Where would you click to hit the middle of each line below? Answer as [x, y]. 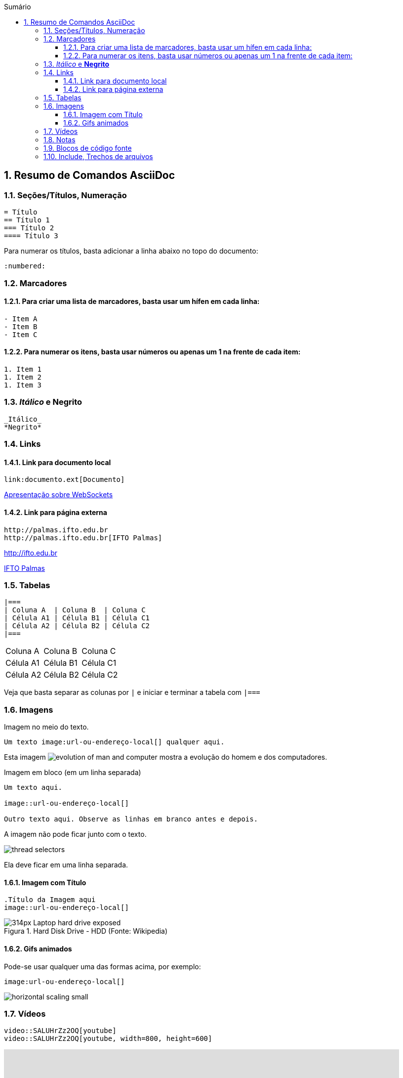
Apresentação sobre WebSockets [59, 495]
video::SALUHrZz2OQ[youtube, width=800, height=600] [108, 1039]
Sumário [18, 7]
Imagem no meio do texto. [46, 727]
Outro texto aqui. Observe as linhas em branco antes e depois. [131, 819]
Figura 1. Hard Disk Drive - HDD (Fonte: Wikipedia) [86, 931]
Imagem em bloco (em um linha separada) [73, 773]
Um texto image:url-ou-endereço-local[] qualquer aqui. [114, 742]
